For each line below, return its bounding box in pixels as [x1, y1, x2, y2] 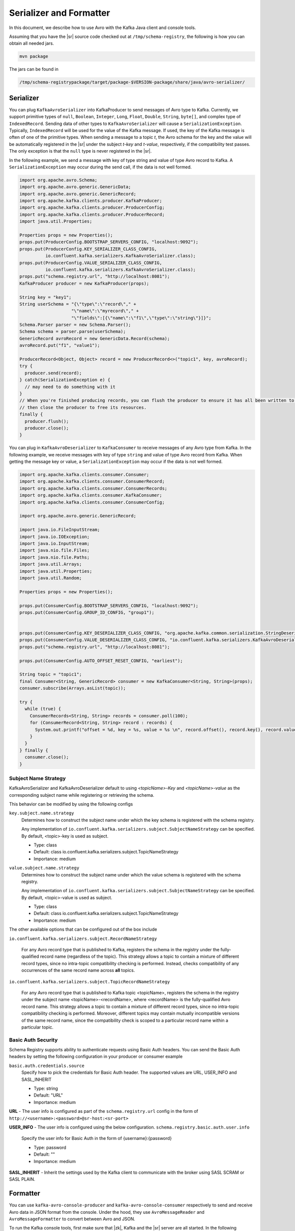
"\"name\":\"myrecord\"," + [71, 308, 139, 314]
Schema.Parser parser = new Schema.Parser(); [19, 322, 131, 327]
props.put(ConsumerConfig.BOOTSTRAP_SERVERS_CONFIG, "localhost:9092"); [19, 603, 199, 608]
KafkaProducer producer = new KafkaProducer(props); [19, 281, 149, 286]
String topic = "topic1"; [19, 672, 82, 677]
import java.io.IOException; [19, 534, 90, 539]
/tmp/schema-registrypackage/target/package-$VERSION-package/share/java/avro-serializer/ [19, 79, 245, 85]
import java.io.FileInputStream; [19, 527, 100, 533]
